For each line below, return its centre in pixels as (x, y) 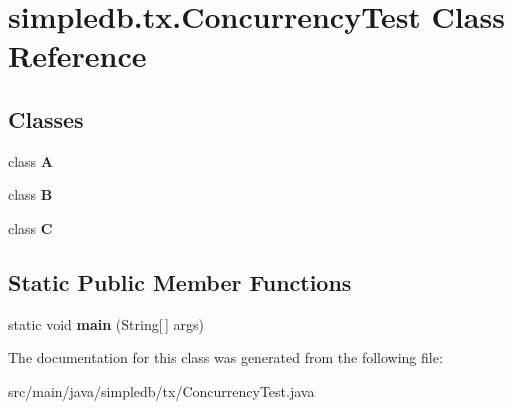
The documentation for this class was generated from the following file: (225, 357)
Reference (77, 55)
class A (30, 160)
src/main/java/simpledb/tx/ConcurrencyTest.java (161, 390)
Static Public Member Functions (180, 281)
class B (30, 194)
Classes (46, 118)
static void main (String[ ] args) (106, 323)
